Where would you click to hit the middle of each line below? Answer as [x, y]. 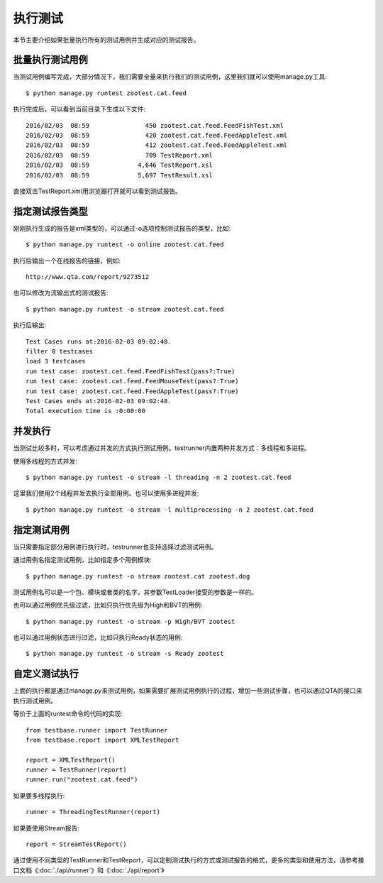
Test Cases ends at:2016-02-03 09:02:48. [99, 401]
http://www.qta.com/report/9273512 [88, 277]
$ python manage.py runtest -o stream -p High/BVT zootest [131, 621]
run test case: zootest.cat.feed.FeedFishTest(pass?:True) [131, 371]
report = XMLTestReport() [71, 760]
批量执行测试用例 [50, 60]
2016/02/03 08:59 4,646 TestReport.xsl [119, 165]
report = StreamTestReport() [76, 844]
